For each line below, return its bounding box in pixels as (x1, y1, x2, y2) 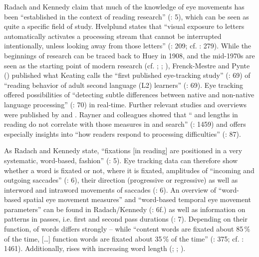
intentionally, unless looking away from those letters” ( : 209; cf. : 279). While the (4, 40, 252, 51)
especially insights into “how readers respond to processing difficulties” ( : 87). (4, 128, 241, 139)
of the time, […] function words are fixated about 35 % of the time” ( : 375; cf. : (4, 233, 244, 244)
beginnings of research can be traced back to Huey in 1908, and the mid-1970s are (4, 50, 255, 60)
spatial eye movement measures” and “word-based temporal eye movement (23, 194, 252, 205)
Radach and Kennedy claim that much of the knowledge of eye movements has (4, 1, 245, 11)
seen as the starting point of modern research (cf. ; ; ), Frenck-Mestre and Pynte (4, 60, 250, 70)
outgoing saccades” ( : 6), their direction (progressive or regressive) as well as (4, 175, 238, 185)
